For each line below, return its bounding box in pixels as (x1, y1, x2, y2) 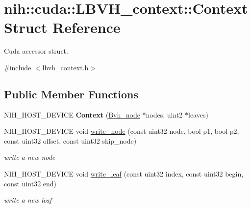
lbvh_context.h (42, 62, 89, 72)
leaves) (188, 109, 208, 119)
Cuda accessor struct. (4, 46, 68, 56)
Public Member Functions (4, 86, 138, 101)
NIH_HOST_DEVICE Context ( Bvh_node (4, 109, 140, 119)
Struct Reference (4, 17, 121, 37)
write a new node (4, 152, 55, 162)
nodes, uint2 (146, 109, 183, 119)
